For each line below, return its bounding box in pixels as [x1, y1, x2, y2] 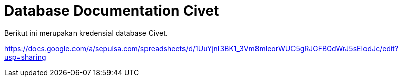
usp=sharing [4, 52, 46, 61]
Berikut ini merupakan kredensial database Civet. [4, 28, 168, 37]
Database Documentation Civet [4, 2, 219, 19]
